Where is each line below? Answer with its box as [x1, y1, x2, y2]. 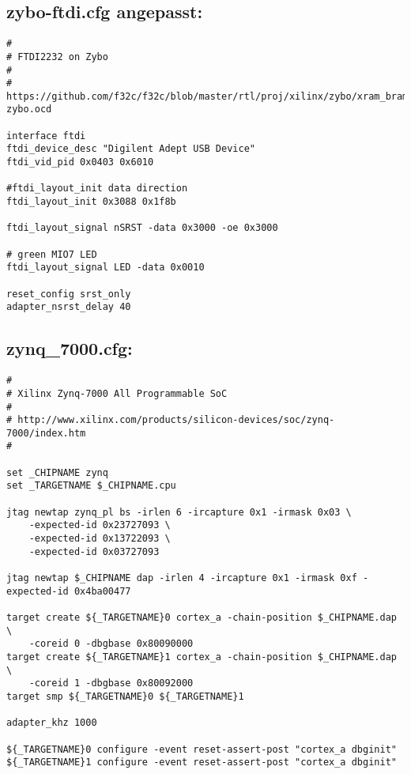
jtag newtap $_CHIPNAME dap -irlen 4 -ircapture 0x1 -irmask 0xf [6, 572, 357, 584]
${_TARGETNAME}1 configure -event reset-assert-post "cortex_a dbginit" [6, 757, 397, 768]
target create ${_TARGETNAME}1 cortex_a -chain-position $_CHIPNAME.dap [6, 651, 397, 663]
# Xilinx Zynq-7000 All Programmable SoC [6, 387, 228, 399]
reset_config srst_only [6, 288, 131, 300]
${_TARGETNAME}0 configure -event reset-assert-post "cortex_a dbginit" [6, 743, 397, 755]
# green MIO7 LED [6, 248, 97, 260]
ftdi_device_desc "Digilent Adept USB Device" [6, 143, 255, 155]
